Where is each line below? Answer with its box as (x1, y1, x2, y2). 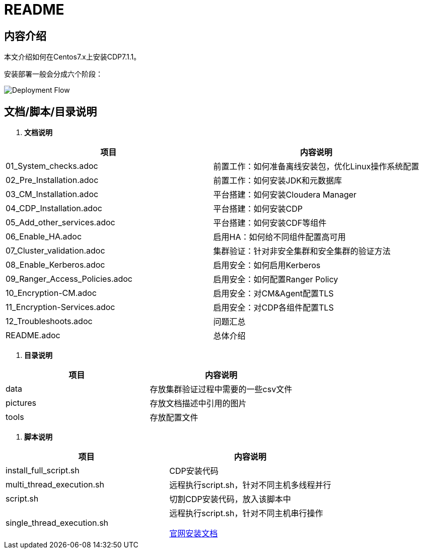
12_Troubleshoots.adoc (6, 316, 93, 327)
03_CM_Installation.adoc (6, 189, 99, 200)
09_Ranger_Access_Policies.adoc (6, 274, 133, 284)
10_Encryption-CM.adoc (6, 288, 97, 298)
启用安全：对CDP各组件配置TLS (213, 302, 334, 313)
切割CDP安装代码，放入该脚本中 (169, 494, 291, 505)
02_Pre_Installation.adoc (6, 175, 99, 186)
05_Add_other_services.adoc (6, 217, 115, 228)
